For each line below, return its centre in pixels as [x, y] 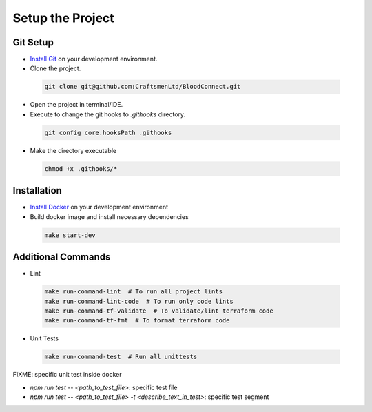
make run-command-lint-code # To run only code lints [139, 301]
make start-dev [70, 235]
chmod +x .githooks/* [81, 168]
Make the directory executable [73, 150]
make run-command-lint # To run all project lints [134, 292]
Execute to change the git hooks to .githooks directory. [108, 114]
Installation [37, 190]
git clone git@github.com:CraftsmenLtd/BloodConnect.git [143, 87]
